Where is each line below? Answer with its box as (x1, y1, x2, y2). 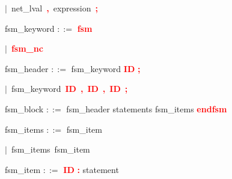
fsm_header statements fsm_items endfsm (66, 102, 227, 115)
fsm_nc (11, 42, 43, 55)
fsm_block (5, 102, 44, 115)
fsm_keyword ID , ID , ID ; (11, 82, 128, 95)
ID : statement (63, 163, 119, 175)
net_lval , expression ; (11, 2, 98, 14)
